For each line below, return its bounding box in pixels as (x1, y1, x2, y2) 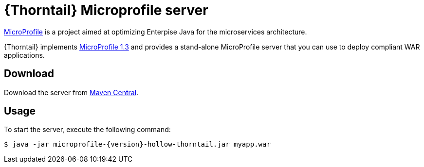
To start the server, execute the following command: (4, 125, 171, 134)
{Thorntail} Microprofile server (4, 2, 208, 18)
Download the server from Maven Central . (4, 88, 139, 97)
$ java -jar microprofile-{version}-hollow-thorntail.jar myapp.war (4, 140, 271, 149)
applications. (4, 50, 45, 59)
